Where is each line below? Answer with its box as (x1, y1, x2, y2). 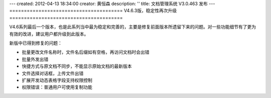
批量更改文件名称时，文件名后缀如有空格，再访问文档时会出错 (22, 49, 150, 55)
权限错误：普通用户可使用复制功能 (22, 84, 92, 90)
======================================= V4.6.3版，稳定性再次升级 (9, 7, 177, 13)
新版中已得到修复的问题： (9, 40, 62, 46)
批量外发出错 (22, 56, 49, 62)
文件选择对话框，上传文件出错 (22, 70, 84, 76)
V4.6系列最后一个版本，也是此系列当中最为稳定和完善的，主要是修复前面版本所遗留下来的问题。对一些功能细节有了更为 (9, 24, 256, 30)
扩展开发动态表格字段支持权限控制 (22, 77, 92, 83)
